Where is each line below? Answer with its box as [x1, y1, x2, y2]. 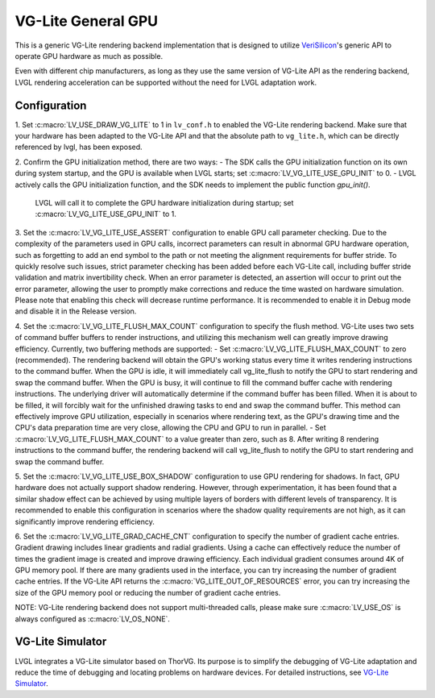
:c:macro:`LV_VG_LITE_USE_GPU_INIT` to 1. [35, 210, 177, 219]
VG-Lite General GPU [14, 12, 159, 30]
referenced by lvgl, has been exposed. [14, 142, 143, 152]
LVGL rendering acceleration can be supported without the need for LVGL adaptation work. [14, 77, 317, 87]
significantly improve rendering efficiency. [14, 517, 155, 526]
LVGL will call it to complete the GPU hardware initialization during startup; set [35, 197, 294, 207]
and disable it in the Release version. [14, 306, 137, 316]
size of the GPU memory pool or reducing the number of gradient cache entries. [14, 588, 281, 597]
